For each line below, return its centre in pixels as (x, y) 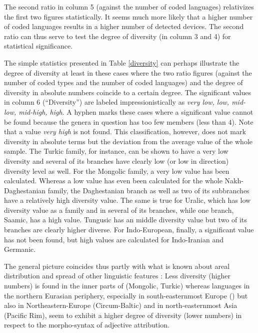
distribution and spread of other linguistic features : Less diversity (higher (117, 276)
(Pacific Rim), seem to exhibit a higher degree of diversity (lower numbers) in (123, 315)
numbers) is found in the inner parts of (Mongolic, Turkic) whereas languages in (127, 286)
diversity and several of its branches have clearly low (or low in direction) (116, 160)
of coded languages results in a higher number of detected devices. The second (124, 26)
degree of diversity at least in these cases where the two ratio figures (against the (128, 72)
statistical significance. (38, 46)
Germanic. (20, 249)
